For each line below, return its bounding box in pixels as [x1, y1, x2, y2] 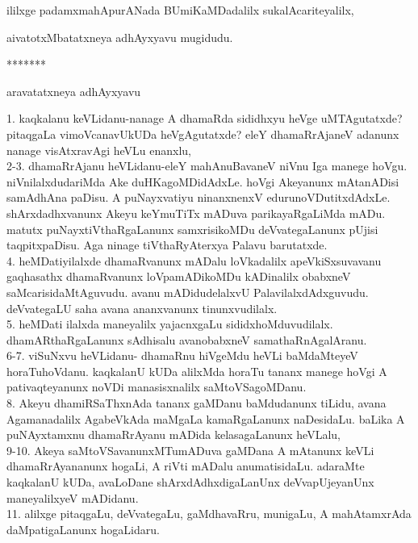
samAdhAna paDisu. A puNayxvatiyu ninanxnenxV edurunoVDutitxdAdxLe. [6, 189, 391, 206]
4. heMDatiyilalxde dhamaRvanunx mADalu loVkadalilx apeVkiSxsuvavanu [6, 252, 382, 269]
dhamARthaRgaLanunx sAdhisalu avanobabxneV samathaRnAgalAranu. [6, 331, 367, 348]
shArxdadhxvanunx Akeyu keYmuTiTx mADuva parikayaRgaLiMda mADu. [6, 204, 386, 221]
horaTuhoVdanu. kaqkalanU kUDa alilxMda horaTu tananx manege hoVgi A [6, 362, 387, 379]
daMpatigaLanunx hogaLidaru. [6, 520, 160, 537]
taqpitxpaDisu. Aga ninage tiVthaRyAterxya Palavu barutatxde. [6, 236, 328, 253]
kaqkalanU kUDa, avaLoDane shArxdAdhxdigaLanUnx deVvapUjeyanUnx [6, 474, 374, 491]
